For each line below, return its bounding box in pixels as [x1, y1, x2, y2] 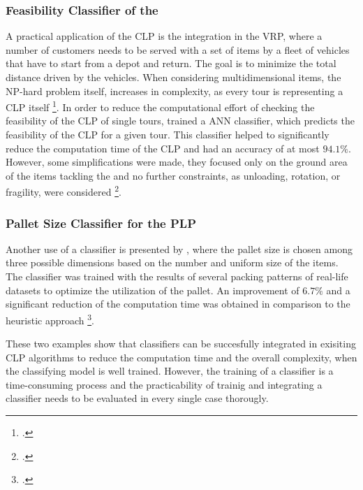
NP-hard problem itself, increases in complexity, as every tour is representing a [6, 83, 343, 98]
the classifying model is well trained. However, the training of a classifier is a [6, 363, 334, 378]
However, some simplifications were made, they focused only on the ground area [6, 154, 348, 169]
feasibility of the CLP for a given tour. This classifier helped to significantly [6, 127, 329, 142]
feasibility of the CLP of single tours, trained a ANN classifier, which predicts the [6, 113, 355, 128]
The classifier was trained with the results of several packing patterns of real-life [6, 269, 348, 284]
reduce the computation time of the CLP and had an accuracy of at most [6, 140, 320, 155]
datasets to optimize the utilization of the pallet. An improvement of [6, 282, 299, 297]
